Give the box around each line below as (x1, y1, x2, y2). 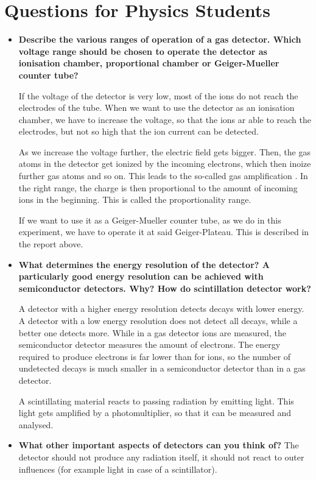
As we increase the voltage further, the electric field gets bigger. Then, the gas (18, 145, 311, 158)
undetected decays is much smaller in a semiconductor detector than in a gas (18, 362, 306, 375)
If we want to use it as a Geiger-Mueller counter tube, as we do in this (18, 213, 281, 226)
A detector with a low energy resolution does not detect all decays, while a (18, 314, 298, 326)
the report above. (18, 238, 83, 250)
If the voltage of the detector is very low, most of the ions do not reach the (18, 89, 298, 102)
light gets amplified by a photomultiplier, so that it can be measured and (18, 406, 291, 419)
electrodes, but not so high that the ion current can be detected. (18, 125, 259, 138)
